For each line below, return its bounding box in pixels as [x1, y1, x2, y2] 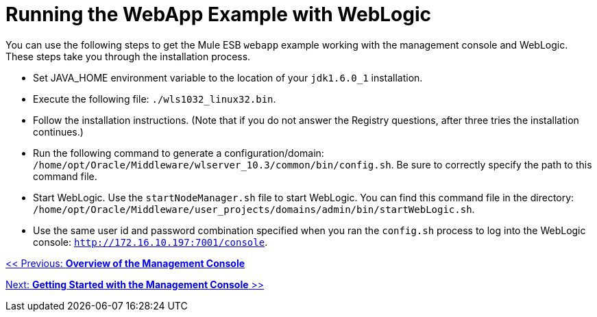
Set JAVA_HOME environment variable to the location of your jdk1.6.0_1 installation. [33, 71, 423, 84]
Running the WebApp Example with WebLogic [5, 3, 432, 26]
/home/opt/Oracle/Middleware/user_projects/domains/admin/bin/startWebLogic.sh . [33, 203, 475, 215]
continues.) [33, 125, 84, 138]
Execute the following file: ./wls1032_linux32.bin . [33, 92, 276, 105]
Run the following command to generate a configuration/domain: [33, 147, 324, 159]
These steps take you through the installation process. [5, 50, 251, 62]
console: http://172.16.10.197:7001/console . [33, 236, 268, 248]
